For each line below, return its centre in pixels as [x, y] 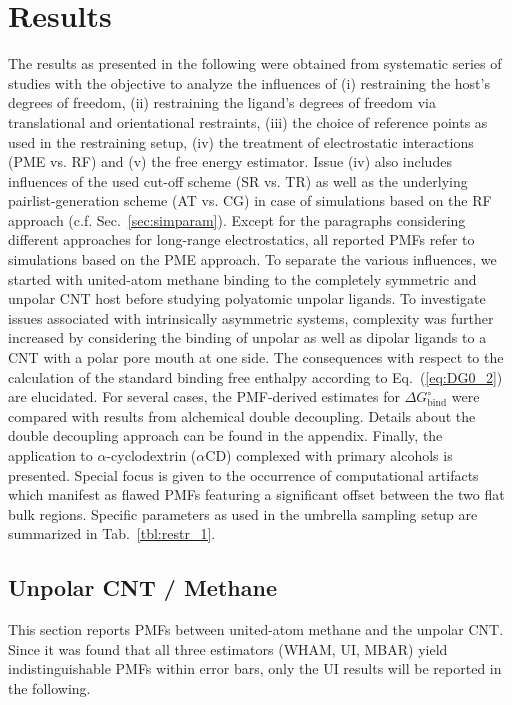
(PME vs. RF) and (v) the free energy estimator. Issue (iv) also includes [230, 161]
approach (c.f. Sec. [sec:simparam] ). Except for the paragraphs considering [237, 219]
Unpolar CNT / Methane [142, 587]
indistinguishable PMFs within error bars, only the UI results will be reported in [255, 668]
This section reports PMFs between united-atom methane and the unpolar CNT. [256, 629]
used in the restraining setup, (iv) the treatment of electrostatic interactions [241, 141]
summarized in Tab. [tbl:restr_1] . [112, 533]
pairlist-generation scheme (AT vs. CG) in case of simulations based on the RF [250, 200]
